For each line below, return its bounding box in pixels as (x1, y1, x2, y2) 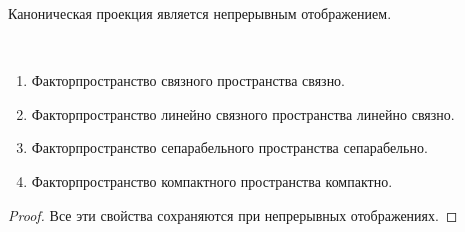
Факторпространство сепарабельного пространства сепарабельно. (31, 137, 428, 158)
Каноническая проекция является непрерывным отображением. (8, 3, 392, 23)
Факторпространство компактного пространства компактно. (31, 170, 393, 191)
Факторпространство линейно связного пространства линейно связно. (31, 103, 455, 124)
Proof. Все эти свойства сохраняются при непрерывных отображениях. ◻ (8, 204, 458, 225)
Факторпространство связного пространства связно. (31, 70, 346, 91)
